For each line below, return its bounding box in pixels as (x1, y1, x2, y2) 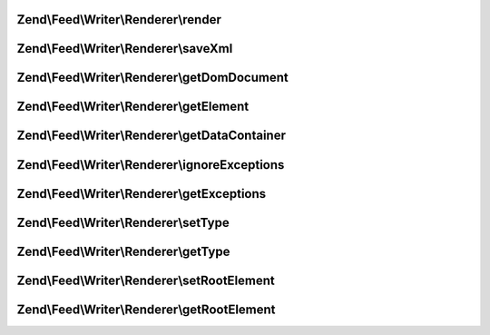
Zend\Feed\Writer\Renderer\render (16, 12, 221, 27)
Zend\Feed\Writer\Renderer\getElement (16, 99, 250, 114)
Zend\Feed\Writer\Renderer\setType (16, 214, 230, 231)
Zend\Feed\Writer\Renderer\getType (16, 243, 230, 259)
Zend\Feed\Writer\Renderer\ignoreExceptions (16, 157, 285, 172)
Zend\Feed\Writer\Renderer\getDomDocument (16, 70, 289, 85)
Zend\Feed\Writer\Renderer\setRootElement (16, 272, 276, 288)
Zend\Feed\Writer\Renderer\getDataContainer (16, 128, 286, 143)
